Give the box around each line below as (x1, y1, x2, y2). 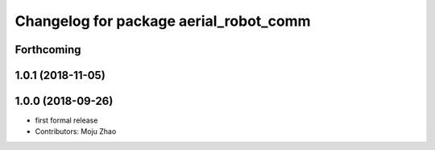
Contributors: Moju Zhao (35, 127, 117, 136)
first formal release (35, 115, 98, 125)
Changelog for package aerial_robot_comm (14, 12, 311, 30)
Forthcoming (14, 43, 81, 56)
